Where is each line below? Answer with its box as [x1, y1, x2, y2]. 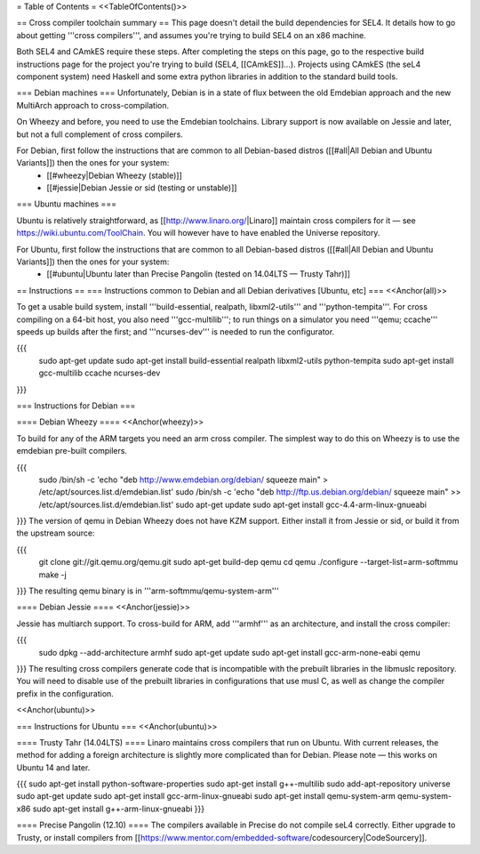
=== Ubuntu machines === [16, 198, 117, 209]
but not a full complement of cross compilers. [16, 129, 184, 140]
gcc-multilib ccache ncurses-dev [38, 367, 161, 378]
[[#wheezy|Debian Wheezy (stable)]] [46, 170, 182, 181]
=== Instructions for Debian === [16, 400, 136, 411]
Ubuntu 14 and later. [16, 761, 91, 773]
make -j [38, 569, 67, 580]
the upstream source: [16, 528, 95, 538]
